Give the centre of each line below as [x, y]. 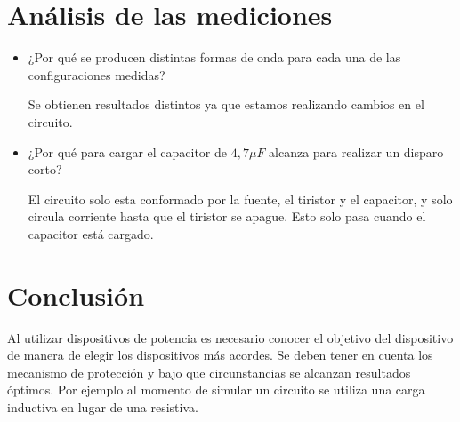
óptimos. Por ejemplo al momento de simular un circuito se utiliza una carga [216, 390]
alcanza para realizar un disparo [356, 151]
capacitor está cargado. [91, 233]
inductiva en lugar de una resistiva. [103, 406]
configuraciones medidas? [97, 74]
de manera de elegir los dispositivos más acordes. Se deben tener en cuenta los [220, 355]
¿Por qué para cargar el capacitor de [128, 151]
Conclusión [76, 295]
